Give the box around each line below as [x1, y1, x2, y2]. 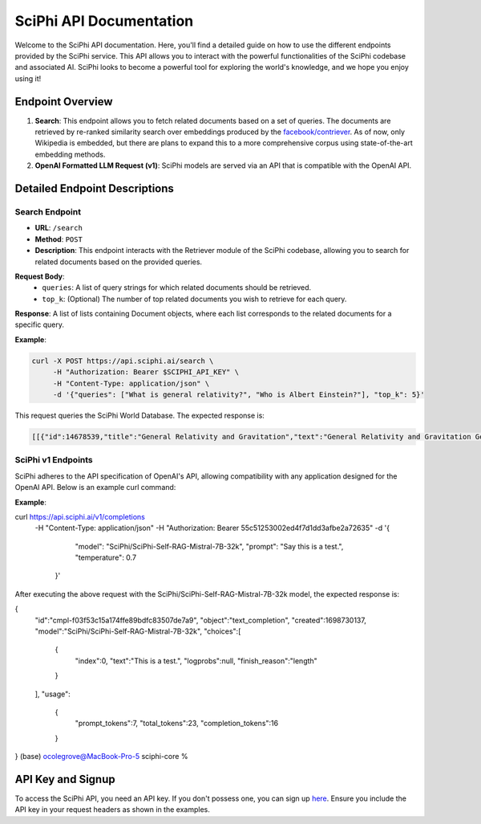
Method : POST [34, 234, 83, 244]
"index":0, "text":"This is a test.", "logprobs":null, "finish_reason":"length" [75, 655, 318, 666]
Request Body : [14, 271, 65, 281]
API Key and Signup [14, 772, 115, 786]
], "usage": [34, 689, 71, 699]
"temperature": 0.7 [75, 553, 136, 562]
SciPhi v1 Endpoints [14, 455, 94, 466]
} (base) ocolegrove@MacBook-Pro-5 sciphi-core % [14, 752, 188, 761]
